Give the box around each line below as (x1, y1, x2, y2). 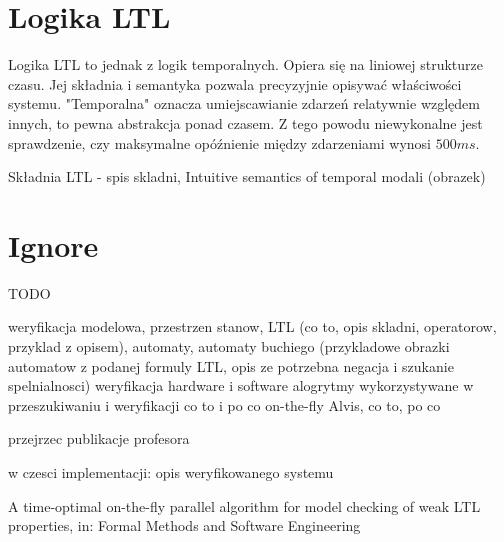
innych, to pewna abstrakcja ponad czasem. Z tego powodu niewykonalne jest (8, 112, 483, 133)
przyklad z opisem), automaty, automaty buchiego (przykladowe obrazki (8, 336, 450, 356)
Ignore (8, 224, 99, 265)
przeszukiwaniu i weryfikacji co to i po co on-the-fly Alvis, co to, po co (8, 394, 441, 415)
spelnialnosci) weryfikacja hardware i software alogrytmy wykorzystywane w (8, 375, 474, 396)
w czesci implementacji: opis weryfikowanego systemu (8, 461, 334, 482)
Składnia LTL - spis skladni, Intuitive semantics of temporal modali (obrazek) (8, 166, 486, 187)
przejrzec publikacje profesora (8, 428, 190, 449)
